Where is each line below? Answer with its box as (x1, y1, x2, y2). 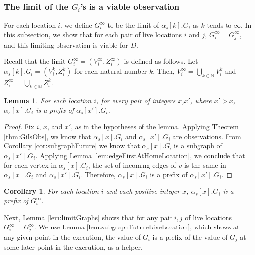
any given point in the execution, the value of (4, 232, 141, 242)
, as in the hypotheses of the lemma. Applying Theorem (71, 121, 239, 131)
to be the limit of (107, 20, 159, 30)
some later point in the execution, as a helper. (4, 242, 142, 252)
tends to (207, 20, 232, 30)
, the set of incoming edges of (88, 160, 176, 170)
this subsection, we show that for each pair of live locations (4, 29, 182, 39)
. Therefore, (81, 169, 116, 179)
